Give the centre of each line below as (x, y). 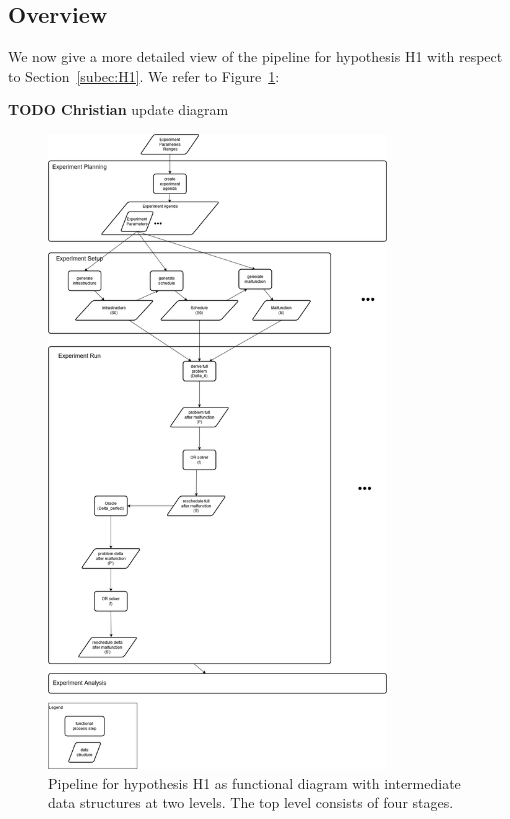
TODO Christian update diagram (118, 109)
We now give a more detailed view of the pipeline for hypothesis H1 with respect (255, 56)
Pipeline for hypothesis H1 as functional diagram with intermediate (254, 782)
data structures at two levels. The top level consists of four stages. (251, 802)
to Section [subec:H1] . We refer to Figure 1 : (144, 75)
